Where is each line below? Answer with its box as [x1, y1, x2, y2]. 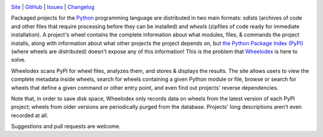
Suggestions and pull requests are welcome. [11, 123, 121, 130]
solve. [11, 56, 26, 63]
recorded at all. [11, 111, 48, 119]
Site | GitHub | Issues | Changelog [11, 4, 95, 10]
